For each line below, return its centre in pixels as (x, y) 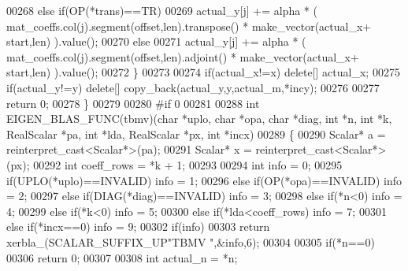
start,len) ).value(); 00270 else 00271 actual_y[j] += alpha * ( (156, 41)
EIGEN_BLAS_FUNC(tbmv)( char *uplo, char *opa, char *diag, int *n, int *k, (199, 119)
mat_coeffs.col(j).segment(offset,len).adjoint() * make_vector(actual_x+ (183, 56)
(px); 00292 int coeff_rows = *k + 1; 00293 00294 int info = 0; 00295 (174, 164)
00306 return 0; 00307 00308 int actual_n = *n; (122, 257)
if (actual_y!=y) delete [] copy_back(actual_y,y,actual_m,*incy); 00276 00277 (193, 87)
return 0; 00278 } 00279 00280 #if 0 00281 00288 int (133, 103)
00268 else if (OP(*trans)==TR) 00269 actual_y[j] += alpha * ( (162, 10)
